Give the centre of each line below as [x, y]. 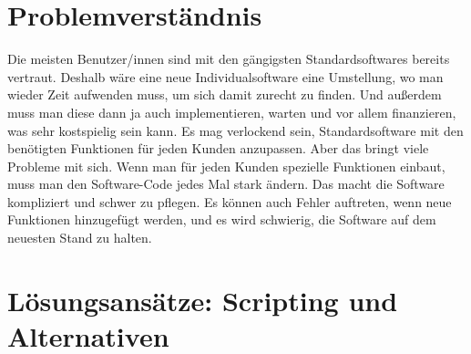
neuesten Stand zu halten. [80, 238]
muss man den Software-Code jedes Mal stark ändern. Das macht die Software [226, 184]
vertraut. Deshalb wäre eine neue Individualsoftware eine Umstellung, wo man [225, 76]
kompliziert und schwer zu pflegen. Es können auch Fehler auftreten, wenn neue [230, 201]
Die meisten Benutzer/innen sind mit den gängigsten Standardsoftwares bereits [229, 59]
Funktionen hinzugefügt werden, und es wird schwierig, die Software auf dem [222, 219]
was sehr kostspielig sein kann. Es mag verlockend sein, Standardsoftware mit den [235, 130]
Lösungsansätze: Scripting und [203, 300]
